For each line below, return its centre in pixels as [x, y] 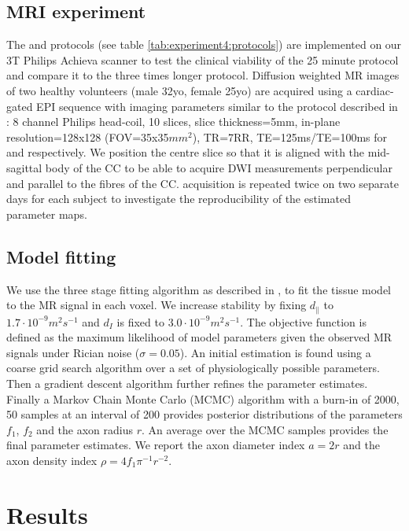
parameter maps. [47, 214]
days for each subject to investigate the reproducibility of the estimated [179, 199]
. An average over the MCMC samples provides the [265, 429]
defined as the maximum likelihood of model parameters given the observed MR [199, 337]
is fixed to [140, 321]
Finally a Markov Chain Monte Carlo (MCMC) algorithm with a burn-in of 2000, [203, 398]
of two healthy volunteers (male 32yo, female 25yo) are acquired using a [179, 90]
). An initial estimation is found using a [275, 352]
